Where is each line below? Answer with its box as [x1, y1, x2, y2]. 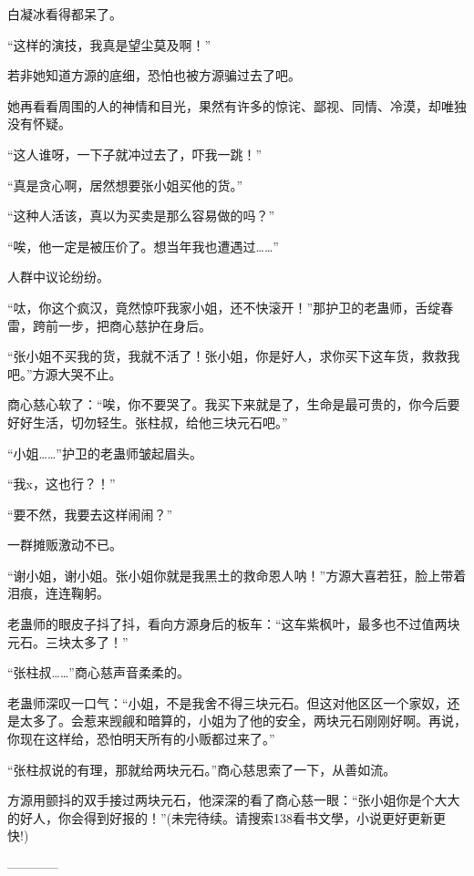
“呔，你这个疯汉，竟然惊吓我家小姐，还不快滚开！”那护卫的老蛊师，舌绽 [7, 297, 441, 316]
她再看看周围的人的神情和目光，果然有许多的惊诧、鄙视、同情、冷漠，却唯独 [7, 96, 467, 115]
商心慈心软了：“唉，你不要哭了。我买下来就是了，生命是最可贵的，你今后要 [7, 395, 460, 414]
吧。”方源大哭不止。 [7, 364, 122, 383]
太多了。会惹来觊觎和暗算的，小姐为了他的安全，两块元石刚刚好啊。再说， [19, 711, 467, 730]
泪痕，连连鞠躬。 [7, 583, 109, 603]
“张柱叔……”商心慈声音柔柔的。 [7, 663, 190, 682]
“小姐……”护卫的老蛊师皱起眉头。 [7, 443, 202, 462]
